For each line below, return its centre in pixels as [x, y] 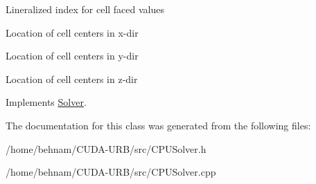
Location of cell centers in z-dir [72, 79]
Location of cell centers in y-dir [72, 56]
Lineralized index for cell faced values [85, 9]
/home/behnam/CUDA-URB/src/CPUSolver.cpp [111, 172]
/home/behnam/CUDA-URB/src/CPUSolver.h [106, 148]
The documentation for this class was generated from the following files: [158, 125]
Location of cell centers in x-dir [72, 32]
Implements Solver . [46, 102]
